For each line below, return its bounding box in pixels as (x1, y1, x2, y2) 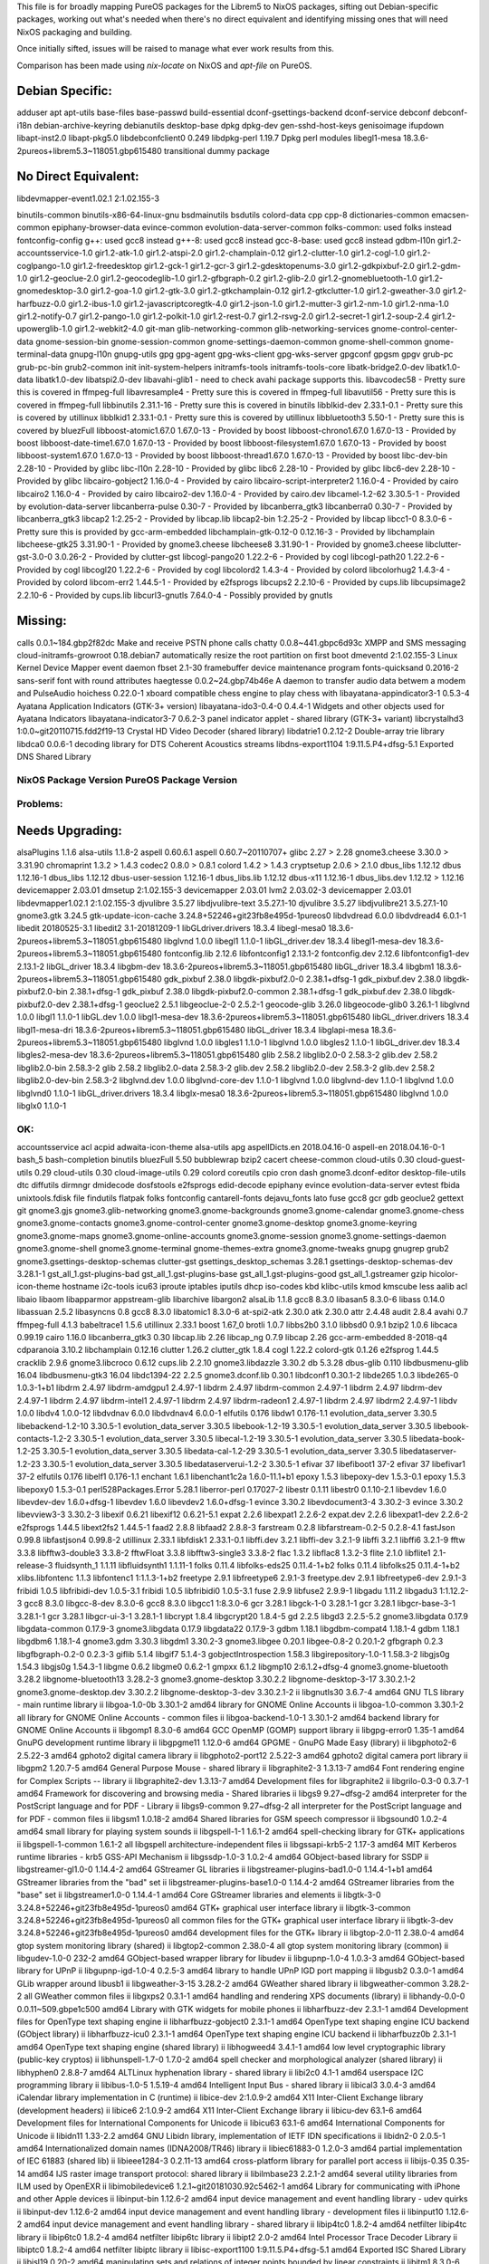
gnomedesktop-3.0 (16, 285, 90, 296)
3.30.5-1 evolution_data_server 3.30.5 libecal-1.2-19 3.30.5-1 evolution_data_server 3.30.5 (73, 1434, 407, 1444)
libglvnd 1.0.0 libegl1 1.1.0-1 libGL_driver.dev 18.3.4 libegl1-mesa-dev (163, 935, 417, 946)
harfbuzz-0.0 (16, 298, 67, 309)
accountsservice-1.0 (16, 247, 93, 258)
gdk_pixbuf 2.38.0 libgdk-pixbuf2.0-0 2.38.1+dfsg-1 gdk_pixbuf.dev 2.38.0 (163, 974, 442, 984)
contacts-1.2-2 (16, 1434, 72, 1444)
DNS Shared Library (16, 752, 91, 763)
